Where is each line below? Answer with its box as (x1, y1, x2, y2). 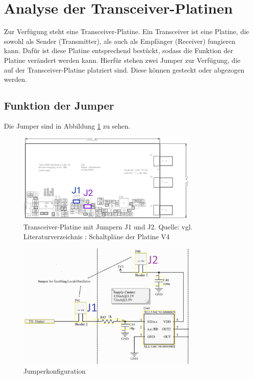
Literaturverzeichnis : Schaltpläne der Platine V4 (23, 231, 170, 241)
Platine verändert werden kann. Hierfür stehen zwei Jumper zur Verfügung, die (4, 55, 240, 65)
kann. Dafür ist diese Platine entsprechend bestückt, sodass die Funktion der (4, 45, 234, 56)
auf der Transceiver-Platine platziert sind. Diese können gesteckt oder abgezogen (4, 64, 245, 75)
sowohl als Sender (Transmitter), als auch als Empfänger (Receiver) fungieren (4, 36, 235, 46)
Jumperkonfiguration (23, 365, 86, 376)
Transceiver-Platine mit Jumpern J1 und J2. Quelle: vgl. (23, 222, 193, 232)
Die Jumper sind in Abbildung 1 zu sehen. (4, 120, 131, 131)
